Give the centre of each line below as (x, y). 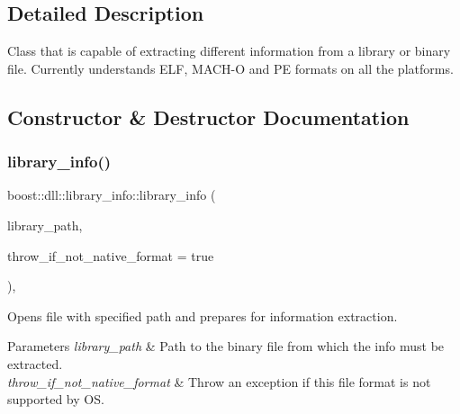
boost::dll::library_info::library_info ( (112, 195)
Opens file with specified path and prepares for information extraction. (203, 315)
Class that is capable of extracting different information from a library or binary (229, 51)
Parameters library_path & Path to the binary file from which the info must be (226, 346)
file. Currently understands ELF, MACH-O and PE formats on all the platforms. (230, 68)
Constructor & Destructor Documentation (208, 117)
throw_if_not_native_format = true (111, 255)
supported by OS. (56, 399)
